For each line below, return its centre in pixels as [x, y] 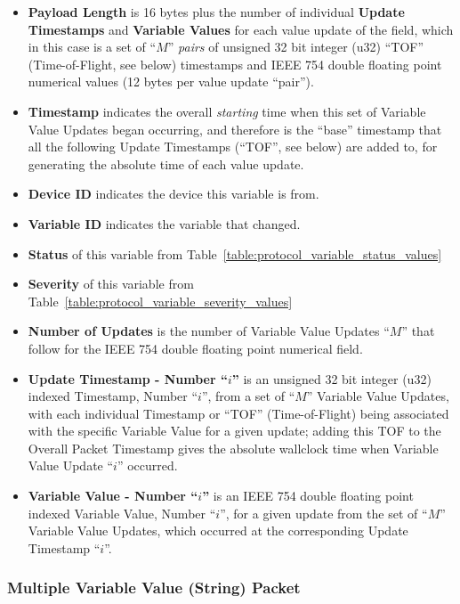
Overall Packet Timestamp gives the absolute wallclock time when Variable [233, 448]
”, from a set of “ [248, 396]
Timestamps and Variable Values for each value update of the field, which [241, 29]
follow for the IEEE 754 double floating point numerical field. [195, 348]
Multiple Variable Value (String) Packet [154, 588]
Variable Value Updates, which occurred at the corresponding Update [218, 531]
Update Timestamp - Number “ [128, 378]
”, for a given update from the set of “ [324, 513]
